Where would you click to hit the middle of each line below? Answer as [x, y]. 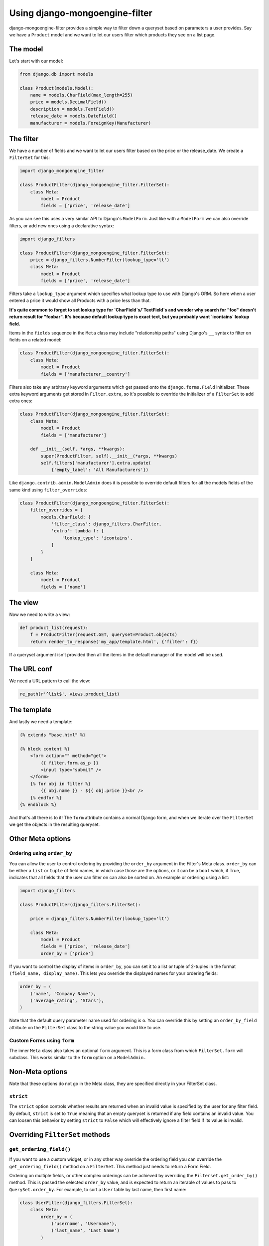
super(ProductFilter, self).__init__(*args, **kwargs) [109, 456]
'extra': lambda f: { [77, 531]
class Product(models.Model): [57, 88]
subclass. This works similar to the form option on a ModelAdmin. [78, 1058]
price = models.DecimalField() [68, 102]
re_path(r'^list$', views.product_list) [69, 694]
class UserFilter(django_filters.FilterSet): [76, 1203]
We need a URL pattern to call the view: [50, 681]
